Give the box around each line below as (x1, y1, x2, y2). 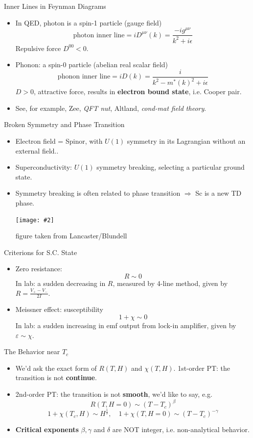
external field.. (15, 145, 59, 155)
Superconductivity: (15, 162, 72, 172)
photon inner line (73, 31, 125, 39)
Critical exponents (15, 424, 79, 435)
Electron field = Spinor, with (15, 136, 103, 146)
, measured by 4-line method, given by (113, 278, 228, 288)
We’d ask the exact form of (15, 362, 97, 373)
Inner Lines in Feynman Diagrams (4, 1, 106, 11)
